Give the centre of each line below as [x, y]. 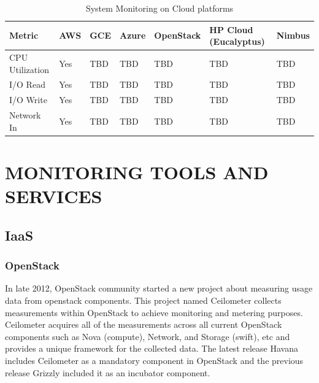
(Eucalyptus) [237, 41]
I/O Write [28, 100]
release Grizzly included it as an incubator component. [108, 372]
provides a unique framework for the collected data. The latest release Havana [152, 348]
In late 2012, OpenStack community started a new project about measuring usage [159, 288]
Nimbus [293, 35]
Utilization [29, 69]
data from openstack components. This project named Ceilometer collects [143, 300]
